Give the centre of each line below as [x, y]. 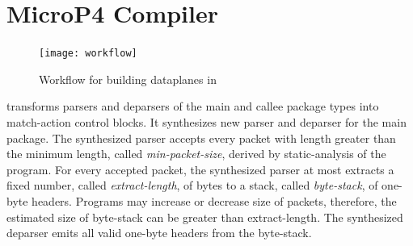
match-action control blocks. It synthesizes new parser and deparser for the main [206, 121]
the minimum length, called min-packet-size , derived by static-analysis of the [196, 154]
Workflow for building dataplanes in [128, 79]
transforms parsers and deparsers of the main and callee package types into [193, 106]
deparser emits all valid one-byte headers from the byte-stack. [159, 233]
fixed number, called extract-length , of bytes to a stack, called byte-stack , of [192, 185]
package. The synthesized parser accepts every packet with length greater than [201, 138]
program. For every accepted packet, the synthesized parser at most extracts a [200, 169]
